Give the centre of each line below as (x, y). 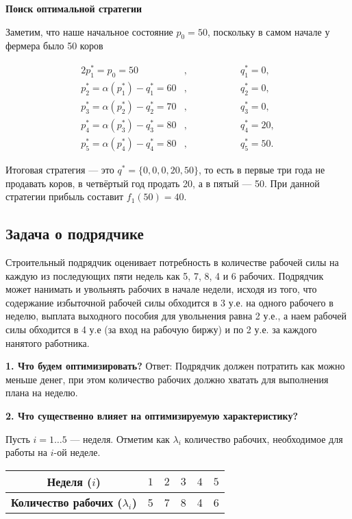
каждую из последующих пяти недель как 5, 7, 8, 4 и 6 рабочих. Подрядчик (165, 275)
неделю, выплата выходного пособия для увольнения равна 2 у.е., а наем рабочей (176, 316)
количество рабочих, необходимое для (264, 438)
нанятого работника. (48, 342)
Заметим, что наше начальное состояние (89, 31)
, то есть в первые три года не (262, 170)
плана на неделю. (42, 393)
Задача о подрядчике (75, 233)
